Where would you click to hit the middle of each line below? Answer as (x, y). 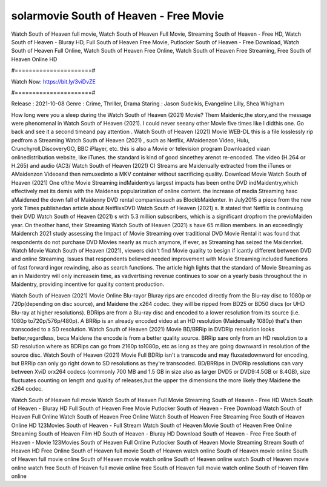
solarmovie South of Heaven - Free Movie (117, 16)
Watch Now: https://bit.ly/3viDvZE (54, 81)
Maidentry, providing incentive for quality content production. (88, 284)
